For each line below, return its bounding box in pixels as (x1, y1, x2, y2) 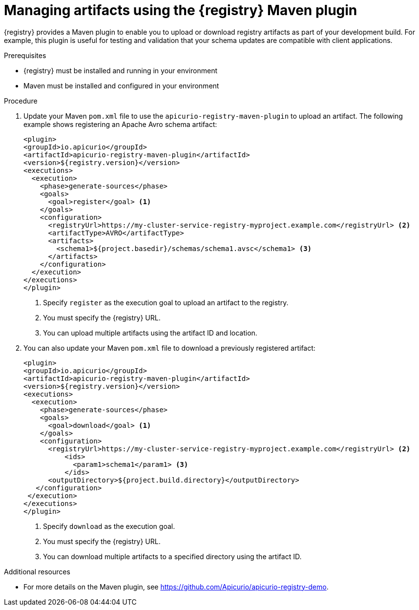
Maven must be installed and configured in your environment (23, 81, 219, 90)
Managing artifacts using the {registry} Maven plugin (4, 2, 357, 19)
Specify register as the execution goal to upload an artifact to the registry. (43, 298, 289, 307)
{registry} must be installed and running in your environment (23, 66, 217, 75)
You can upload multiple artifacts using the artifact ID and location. (43, 328, 257, 337)
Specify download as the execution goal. (43, 522, 175, 530)
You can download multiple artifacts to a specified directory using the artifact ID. (43, 552, 302, 561)
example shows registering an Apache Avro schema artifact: (23, 120, 217, 128)
